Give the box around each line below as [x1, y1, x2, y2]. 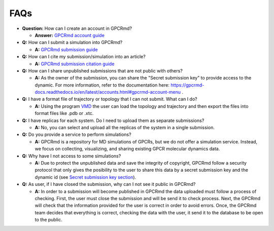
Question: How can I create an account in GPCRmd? [22, 25, 132, 31]
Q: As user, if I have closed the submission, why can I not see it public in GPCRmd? [22, 181, 196, 187]
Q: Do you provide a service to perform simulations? [22, 132, 131, 138]
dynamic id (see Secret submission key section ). [35, 174, 136, 180]
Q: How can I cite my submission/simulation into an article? [22, 54, 146, 60]
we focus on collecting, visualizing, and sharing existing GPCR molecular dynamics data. [35, 146, 220, 152]
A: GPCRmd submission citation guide [35, 61, 115, 67]
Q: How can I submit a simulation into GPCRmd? [22, 40, 123, 46]
